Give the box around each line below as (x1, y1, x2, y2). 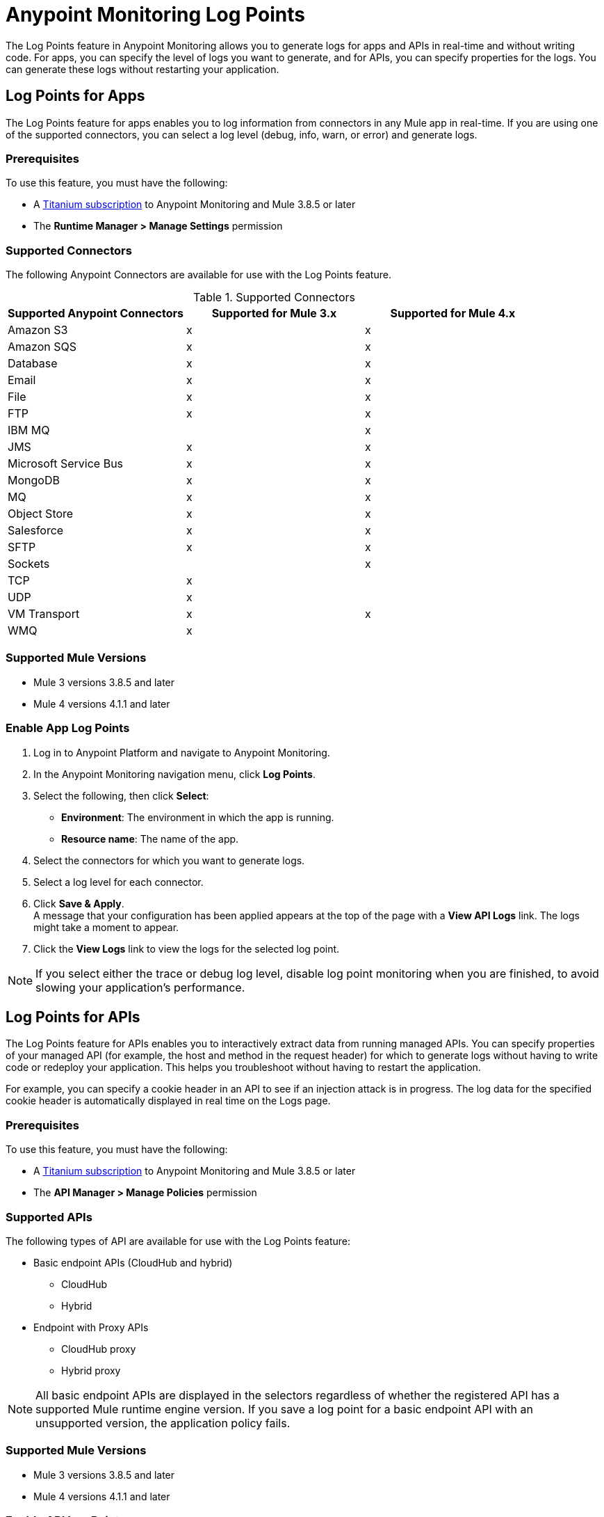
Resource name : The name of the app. (61, 832, 239, 845)
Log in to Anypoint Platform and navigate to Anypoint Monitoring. (33, 746, 330, 758)
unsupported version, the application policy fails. (35, 1415, 291, 1430)
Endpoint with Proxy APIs (33, 1321, 149, 1333)
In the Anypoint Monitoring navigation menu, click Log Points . (33, 768, 316, 780)
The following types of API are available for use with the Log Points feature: (6, 1234, 351, 1247)
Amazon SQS (8, 340, 76, 354)
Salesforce (8, 523, 64, 538)
